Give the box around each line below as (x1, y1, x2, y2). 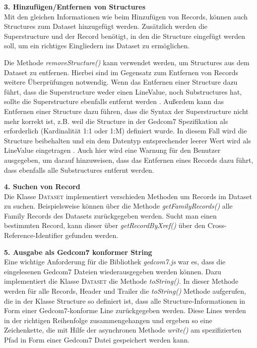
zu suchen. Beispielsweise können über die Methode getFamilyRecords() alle (4, 201, 233, 211)
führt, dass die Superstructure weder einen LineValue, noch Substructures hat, (4, 86, 242, 97)
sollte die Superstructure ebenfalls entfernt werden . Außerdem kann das (4, 96, 224, 107)
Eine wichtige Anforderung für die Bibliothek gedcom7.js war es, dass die (4, 256, 226, 267)
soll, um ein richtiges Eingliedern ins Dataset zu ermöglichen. (4, 40, 190, 51)
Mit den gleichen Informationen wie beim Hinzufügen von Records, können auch (4, 11, 248, 21)
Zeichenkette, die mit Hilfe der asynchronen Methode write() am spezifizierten (4, 325, 242, 335)
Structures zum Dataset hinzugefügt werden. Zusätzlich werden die (4, 21, 208, 31)
